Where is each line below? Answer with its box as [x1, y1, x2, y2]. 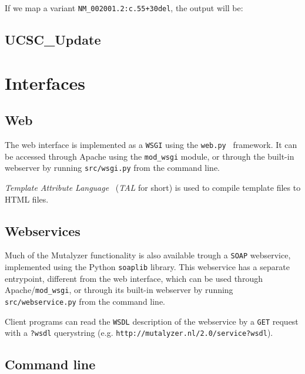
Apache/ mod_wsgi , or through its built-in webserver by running [5, 284, 233, 296]
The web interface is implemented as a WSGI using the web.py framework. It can [5, 139, 297, 151]
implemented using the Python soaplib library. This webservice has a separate [5, 261, 290, 273]
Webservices [5, 221, 81, 240]
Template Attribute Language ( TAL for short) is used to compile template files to [5, 181, 301, 193]
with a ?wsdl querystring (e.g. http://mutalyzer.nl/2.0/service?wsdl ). [5, 326, 273, 339]
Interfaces [5, 70, 86, 95]
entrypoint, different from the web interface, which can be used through [5, 272, 263, 284]
